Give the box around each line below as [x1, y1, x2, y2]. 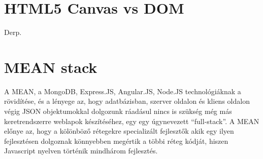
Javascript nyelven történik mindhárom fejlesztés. [4, 145, 158, 156]
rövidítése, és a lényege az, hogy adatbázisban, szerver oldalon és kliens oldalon [4, 96, 250, 106]
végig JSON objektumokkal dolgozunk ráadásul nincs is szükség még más [4, 106, 232, 116]
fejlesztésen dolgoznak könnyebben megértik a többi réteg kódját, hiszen [4, 135, 228, 146]
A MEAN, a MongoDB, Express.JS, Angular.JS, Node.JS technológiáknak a [4, 86, 241, 96]
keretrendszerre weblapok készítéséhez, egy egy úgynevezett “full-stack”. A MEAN [4, 115, 259, 126]
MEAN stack [4, 56, 97, 77]
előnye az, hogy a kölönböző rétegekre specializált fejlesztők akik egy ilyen [4, 126, 234, 136]
